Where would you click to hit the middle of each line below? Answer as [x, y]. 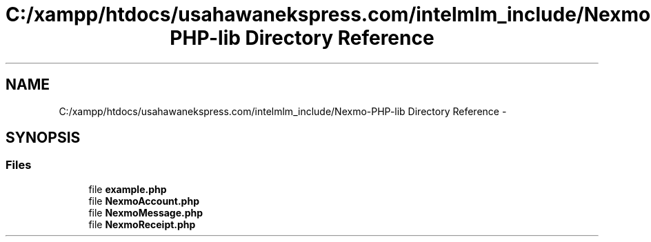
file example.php [128, 189]
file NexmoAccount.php [144, 201]
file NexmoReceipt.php [142, 224]
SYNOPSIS [43, 138]
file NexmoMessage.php [146, 212]
